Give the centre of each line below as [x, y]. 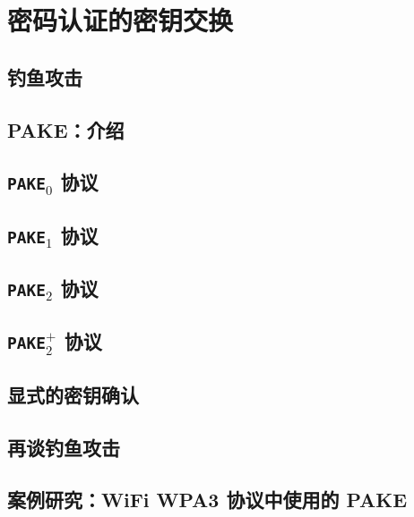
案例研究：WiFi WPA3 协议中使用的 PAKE [207, 500]
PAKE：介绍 [66, 129]
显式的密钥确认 [73, 394]
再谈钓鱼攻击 [64, 447]
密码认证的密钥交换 [121, 20]
